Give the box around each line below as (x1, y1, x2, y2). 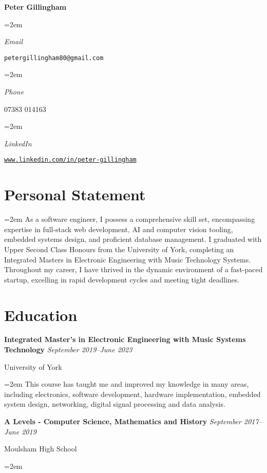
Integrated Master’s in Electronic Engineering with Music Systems (4, 334, 246, 345)
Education (4, 304, 78, 325)
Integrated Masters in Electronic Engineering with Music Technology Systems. (4, 254, 251, 264)
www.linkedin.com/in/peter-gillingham (4, 156, 137, 164)
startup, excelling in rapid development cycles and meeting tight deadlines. (4, 274, 240, 285)
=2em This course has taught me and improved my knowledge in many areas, (4, 379, 249, 389)
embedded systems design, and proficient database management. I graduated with (4, 234, 262, 244)
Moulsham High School (4, 443, 77, 454)
